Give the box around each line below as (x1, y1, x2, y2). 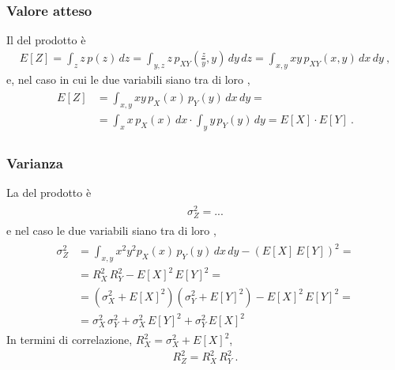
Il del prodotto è (6, 32, 86, 48)
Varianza (6, 153, 63, 172)
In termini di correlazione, (6, 331, 133, 348)
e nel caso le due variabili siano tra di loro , (6, 222, 216, 239)
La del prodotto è (6, 184, 92, 201)
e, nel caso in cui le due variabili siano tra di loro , (6, 70, 250, 87)
